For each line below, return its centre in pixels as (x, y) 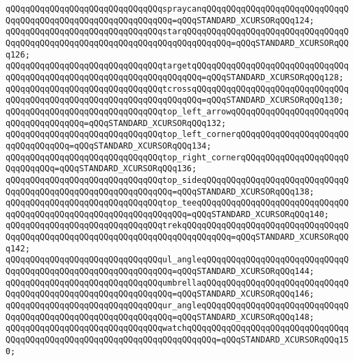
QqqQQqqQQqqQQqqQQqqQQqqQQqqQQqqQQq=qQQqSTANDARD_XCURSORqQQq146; (160, 294)
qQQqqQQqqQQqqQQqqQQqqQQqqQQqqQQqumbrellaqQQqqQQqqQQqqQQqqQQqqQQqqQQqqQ (177, 283)
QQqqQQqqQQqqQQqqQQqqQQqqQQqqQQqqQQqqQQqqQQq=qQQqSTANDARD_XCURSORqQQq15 (177, 340)
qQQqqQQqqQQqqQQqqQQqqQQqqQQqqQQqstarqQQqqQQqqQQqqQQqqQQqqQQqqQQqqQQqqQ (177, 32)
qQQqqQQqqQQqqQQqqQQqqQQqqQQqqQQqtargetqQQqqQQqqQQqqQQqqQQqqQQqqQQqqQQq (177, 66)
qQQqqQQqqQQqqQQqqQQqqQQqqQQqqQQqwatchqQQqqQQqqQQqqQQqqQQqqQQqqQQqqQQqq (177, 328)
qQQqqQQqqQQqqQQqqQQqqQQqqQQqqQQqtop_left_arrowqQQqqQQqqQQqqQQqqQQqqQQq (177, 111)
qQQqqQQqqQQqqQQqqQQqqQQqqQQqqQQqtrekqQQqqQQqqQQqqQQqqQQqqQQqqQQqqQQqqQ (177, 226)
